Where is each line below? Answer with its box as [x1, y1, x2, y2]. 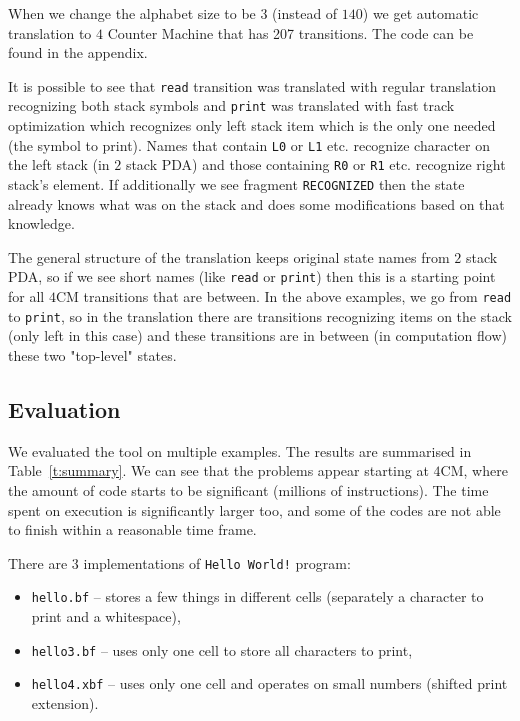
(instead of [272, 3, 338, 23]
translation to [8, 22, 92, 43]
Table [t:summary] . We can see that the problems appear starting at [8, 460, 429, 481]
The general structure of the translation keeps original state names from [8, 246, 450, 267]
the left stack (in [8, 154, 110, 175]
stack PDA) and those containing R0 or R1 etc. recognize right [125, 154, 506, 175]
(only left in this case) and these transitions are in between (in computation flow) [8, 325, 508, 346]
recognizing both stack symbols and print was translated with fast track [8, 95, 455, 116]
